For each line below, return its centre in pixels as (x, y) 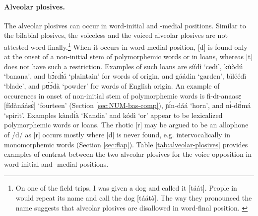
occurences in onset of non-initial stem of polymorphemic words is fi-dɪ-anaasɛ (123, 95)
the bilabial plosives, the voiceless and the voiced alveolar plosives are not (116, 35)
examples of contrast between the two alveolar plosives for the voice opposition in (128, 154)
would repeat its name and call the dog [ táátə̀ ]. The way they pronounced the (134, 197)
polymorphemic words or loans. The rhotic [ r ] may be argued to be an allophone (126, 125)
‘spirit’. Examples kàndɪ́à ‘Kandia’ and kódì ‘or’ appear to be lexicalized (113, 115)
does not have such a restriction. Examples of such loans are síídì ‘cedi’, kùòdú (124, 66)
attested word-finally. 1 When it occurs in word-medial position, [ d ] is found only (126, 46)
